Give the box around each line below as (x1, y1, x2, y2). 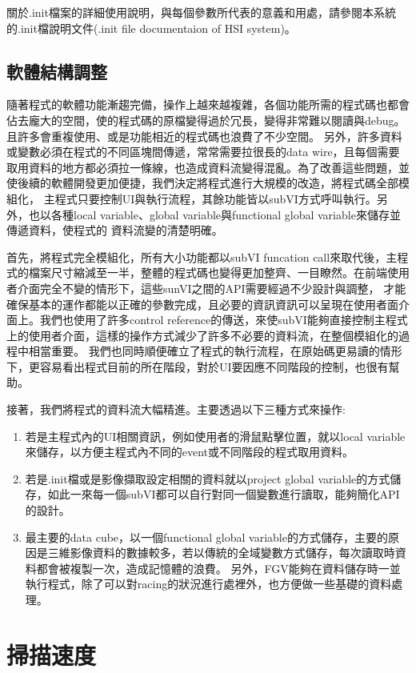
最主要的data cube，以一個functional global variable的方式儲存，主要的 (25, 528, 388, 545)
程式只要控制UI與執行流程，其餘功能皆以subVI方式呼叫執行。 (54, 190, 377, 206)
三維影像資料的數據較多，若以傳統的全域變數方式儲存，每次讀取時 (47, 544, 395, 561)
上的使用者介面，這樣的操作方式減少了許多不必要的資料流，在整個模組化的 (6, 326, 398, 343)
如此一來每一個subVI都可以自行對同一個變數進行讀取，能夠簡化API (47, 486, 400, 503)
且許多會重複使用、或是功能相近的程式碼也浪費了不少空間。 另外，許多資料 (6, 127, 402, 144)
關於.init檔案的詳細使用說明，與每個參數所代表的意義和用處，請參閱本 (6, 4, 374, 20)
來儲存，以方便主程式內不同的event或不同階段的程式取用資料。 (25, 443, 354, 460)
